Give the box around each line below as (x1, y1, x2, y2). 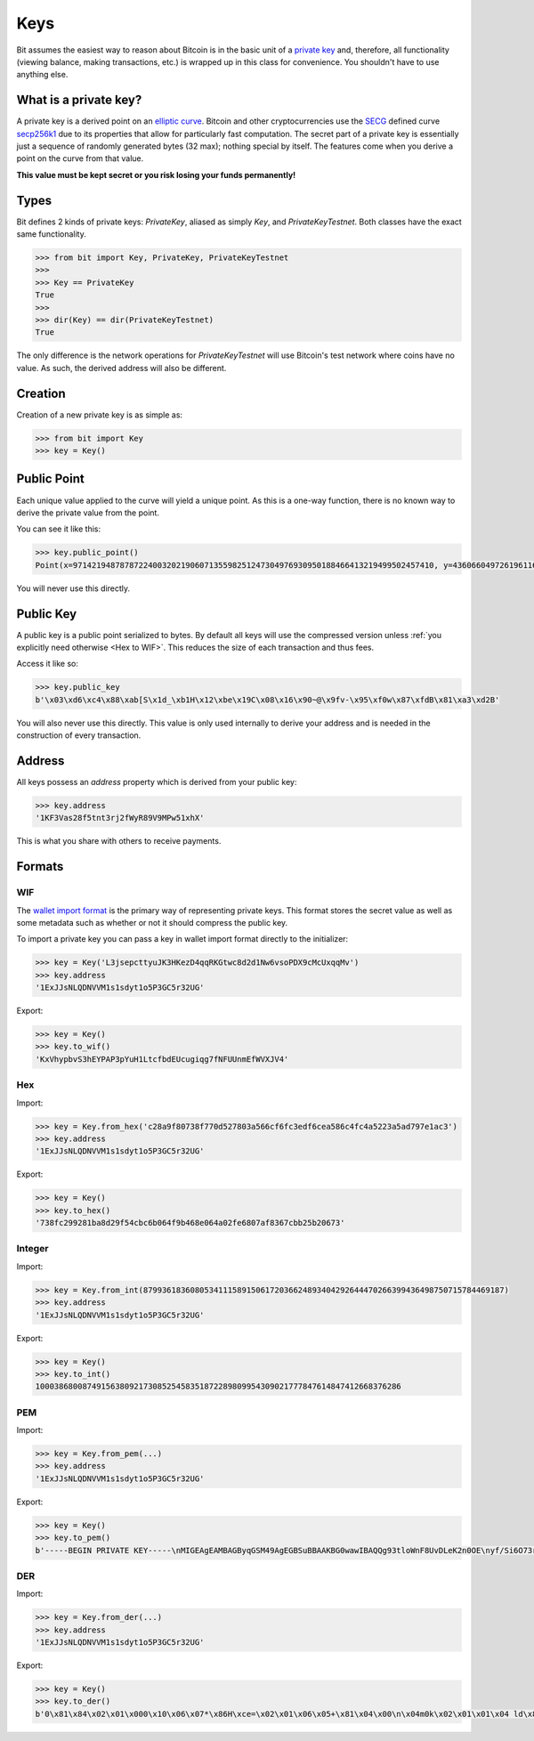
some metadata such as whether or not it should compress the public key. (16, 917, 288, 927)
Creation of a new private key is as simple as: (16, 409, 182, 420)
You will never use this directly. (16, 583, 131, 594)
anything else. (16, 69, 69, 80)
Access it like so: (16, 659, 79, 669)
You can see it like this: (16, 523, 101, 534)
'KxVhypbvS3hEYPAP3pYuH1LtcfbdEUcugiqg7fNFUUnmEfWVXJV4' (35, 1054, 289, 1064)
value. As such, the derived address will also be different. (16, 362, 227, 373)
